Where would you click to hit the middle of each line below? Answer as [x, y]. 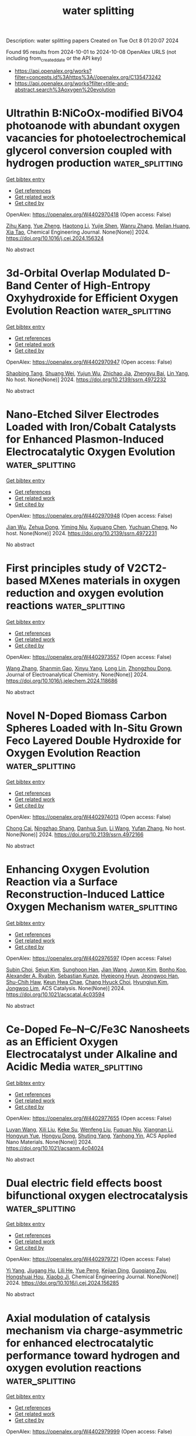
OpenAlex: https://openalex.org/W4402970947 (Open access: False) [89, 362]
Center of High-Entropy [92, 286]
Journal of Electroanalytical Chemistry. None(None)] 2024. [77, 674]
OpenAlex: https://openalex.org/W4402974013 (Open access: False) [89, 817]
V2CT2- [147, 568]
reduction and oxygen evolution [85, 593]
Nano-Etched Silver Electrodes [82, 415]
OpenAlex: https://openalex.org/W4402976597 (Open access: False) [89, 958]
